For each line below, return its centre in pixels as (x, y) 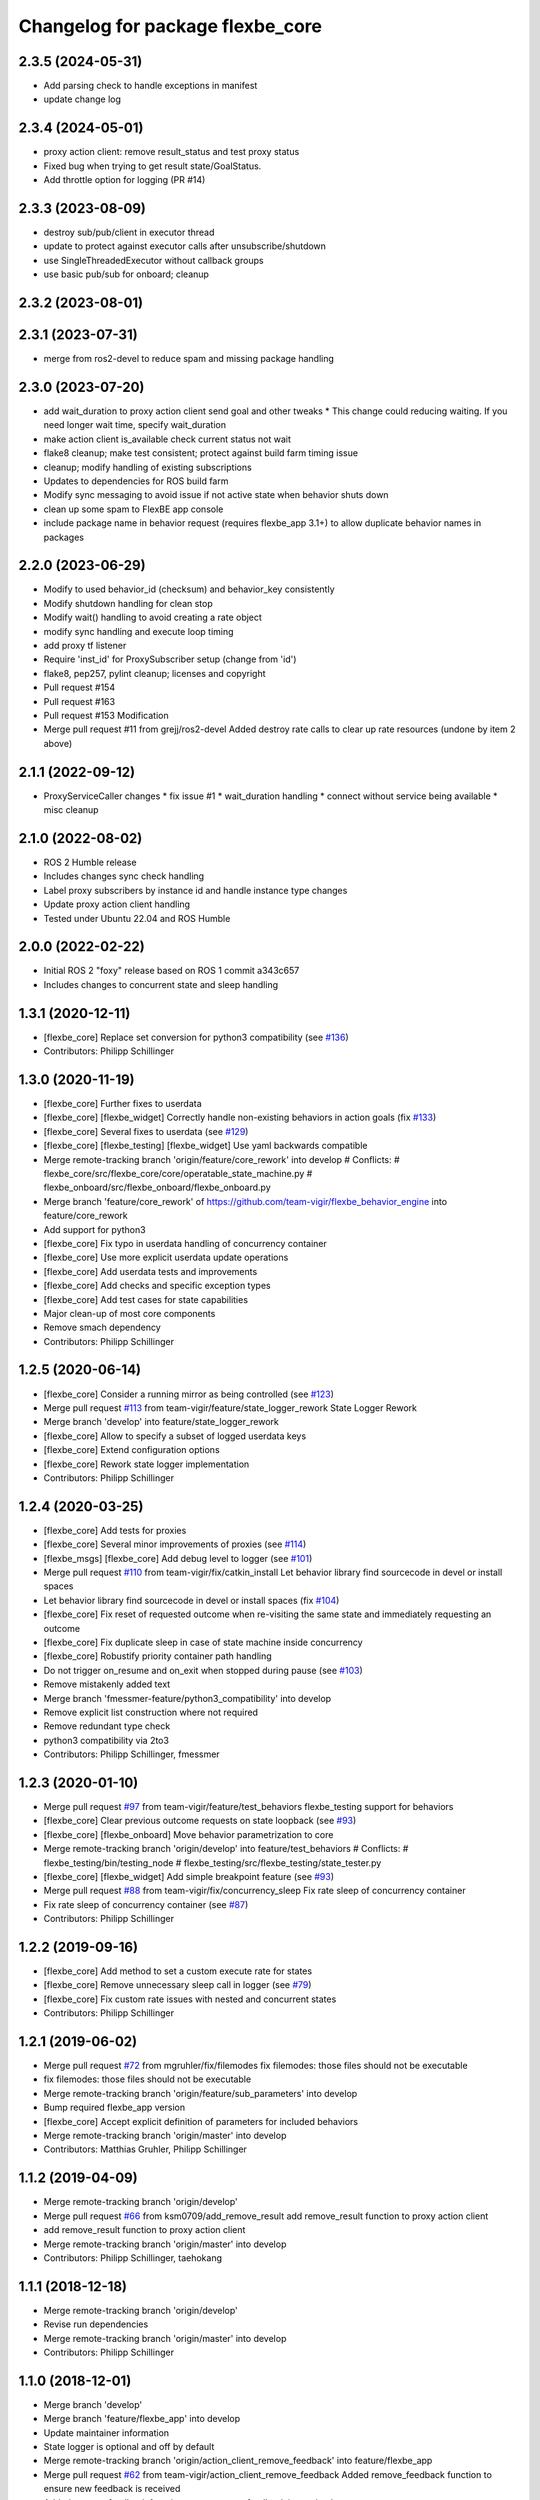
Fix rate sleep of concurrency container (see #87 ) (146, 1904)
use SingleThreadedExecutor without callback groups (153, 260)
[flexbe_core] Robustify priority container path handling (157, 1656)
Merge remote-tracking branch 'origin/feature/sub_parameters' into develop (200, 2093)
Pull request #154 (79, 687)
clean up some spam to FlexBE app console (133, 509)
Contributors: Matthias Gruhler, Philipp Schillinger (145, 2149)
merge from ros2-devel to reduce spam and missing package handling (189, 359)
